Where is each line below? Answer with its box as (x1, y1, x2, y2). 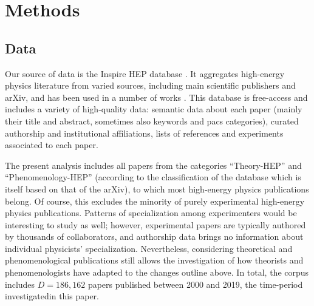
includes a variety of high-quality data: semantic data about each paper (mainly (5, 103, 302, 115)
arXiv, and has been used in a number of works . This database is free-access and (5, 90, 308, 103)
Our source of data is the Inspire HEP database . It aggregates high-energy (5, 67, 285, 80)
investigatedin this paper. (5, 290, 99, 302)
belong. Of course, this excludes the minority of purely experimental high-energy (5, 194, 305, 207)
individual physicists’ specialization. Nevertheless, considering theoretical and (5, 242, 293, 254)
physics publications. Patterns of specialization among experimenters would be (5, 206, 297, 219)
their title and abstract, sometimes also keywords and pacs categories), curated (5, 114, 299, 127)
